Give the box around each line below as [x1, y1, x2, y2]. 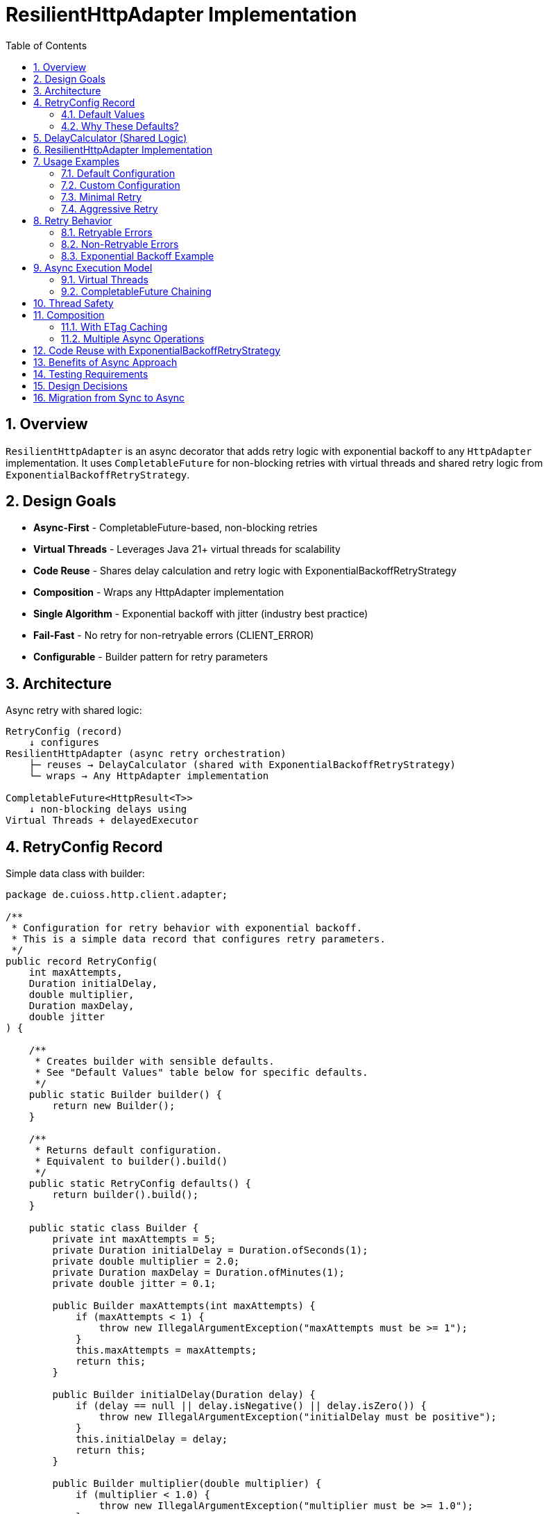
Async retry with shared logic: [6, 704, 142, 717]
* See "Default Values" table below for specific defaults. [35, 1067, 368, 1079]
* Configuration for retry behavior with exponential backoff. [11, 922, 363, 934]
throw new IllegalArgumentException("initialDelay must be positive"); [99, 1411, 497, 1423]
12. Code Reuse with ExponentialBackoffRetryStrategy [33, 344, 281, 356]
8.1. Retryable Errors [61, 226, 153, 238]
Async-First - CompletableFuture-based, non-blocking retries [33, 522, 318, 534]
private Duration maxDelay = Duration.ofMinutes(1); [52, 1267, 345, 1279]
